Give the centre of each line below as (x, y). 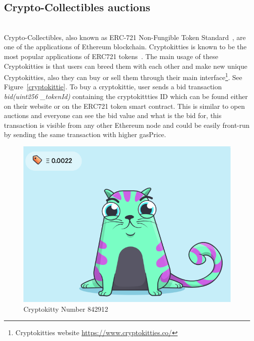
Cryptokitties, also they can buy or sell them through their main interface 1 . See (123, 76)
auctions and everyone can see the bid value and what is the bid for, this (113, 115)
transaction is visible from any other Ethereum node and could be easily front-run (127, 125)
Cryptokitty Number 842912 (66, 309)
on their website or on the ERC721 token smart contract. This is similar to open (125, 106)
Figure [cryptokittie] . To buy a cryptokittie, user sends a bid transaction (113, 87)
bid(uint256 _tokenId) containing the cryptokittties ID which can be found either (126, 96)
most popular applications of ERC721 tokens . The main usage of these (111, 56)
